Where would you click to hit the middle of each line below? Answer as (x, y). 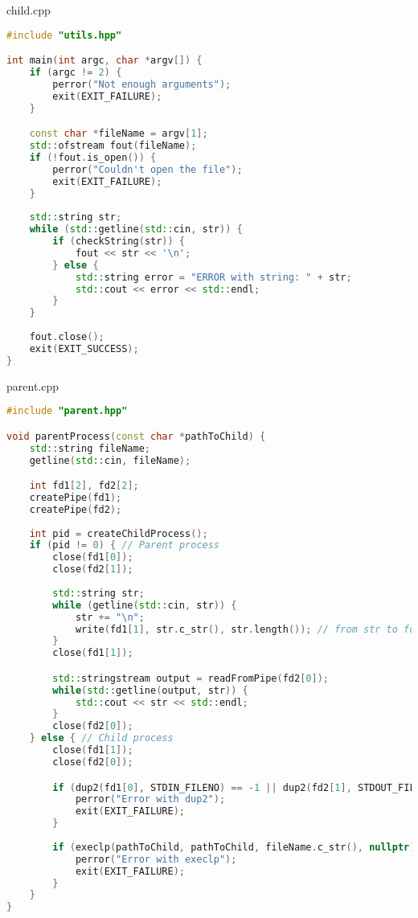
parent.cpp (33, 385)
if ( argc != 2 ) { (76, 72)
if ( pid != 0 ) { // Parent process (125, 545)
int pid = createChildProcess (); (119, 533)
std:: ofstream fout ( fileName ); (113, 146)
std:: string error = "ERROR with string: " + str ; (213, 277)
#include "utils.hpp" (64, 35)
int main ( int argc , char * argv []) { (104, 61)
